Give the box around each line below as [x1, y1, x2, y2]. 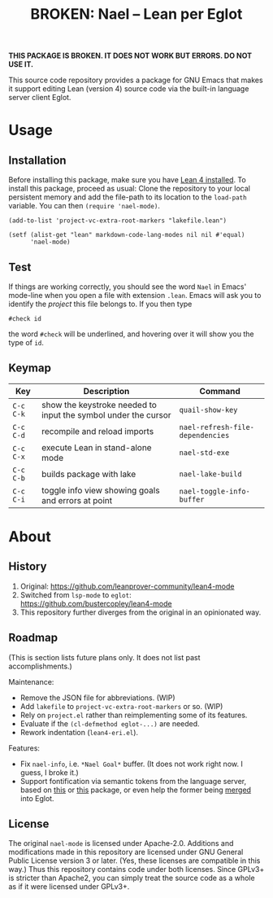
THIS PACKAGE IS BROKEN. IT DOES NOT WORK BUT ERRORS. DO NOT [8, 50, 253, 61]
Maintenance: [8, 677, 54, 686]
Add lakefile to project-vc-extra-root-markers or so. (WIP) [19, 701, 223, 711]
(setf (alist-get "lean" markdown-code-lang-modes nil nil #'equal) [8, 231, 245, 239]
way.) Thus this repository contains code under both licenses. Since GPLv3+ [8, 865, 265, 874]
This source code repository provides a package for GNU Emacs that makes [8, 75, 263, 85]
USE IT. [8, 59, 34, 69]
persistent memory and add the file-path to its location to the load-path [8, 192, 247, 202]
